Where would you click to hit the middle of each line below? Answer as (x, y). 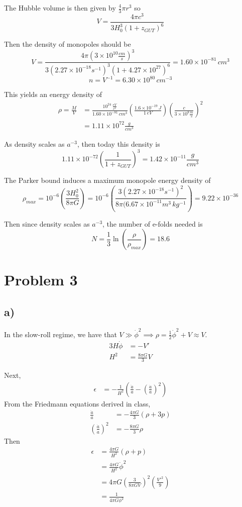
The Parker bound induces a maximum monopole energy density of (107, 180)
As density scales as (34, 144)
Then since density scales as (47, 223)
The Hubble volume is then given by (60, 8)
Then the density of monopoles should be (68, 44)
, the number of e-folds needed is (153, 223)
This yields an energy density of (53, 94)
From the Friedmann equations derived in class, (77, 403)
